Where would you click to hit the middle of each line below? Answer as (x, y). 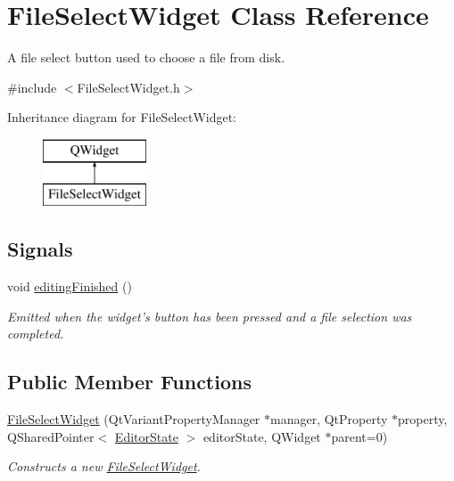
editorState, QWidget (262, 436)
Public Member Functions (129, 382)
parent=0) (359, 436)
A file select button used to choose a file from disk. (146, 57)
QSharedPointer (51, 436)
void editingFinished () (70, 286)
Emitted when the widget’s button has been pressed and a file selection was (210, 316)
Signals (40, 249)
